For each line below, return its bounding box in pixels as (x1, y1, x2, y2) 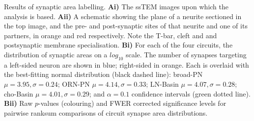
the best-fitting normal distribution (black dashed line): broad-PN (4, 69, 203, 79)
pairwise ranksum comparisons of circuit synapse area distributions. (4, 107, 208, 118)
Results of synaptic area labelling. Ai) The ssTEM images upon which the (4, 1, 228, 11)
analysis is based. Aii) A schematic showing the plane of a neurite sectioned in (4, 11, 242, 21)
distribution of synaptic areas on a (4, 49, 108, 59)
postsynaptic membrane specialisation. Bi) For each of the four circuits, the (4, 40, 233, 50)
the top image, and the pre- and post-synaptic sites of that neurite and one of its (4, 21, 248, 31)
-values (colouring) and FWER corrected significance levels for (38, 98, 226, 108)
